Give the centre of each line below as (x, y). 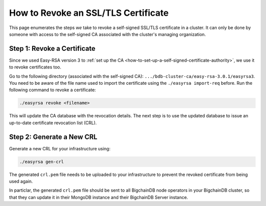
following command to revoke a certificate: (52, 90)
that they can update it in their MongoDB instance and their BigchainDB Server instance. (99, 197)
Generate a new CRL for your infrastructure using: (60, 148)
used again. (21, 181)
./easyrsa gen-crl (42, 162)
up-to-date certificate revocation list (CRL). (53, 123)
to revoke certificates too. (35, 67)
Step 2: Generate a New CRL (53, 137)
